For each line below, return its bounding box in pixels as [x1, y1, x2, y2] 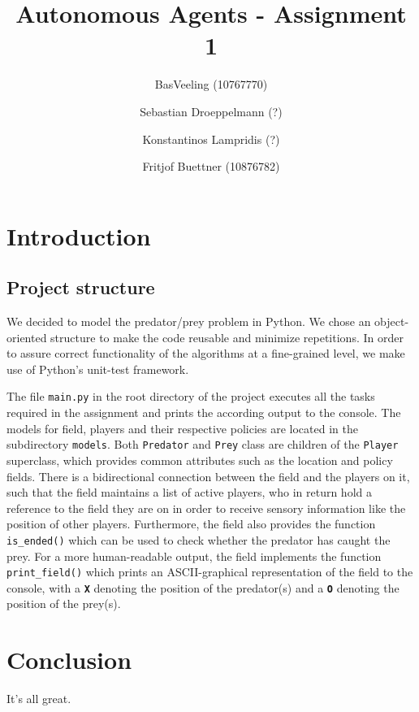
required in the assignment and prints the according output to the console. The [6, 404, 401, 421]
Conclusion [6, 643, 132, 676]
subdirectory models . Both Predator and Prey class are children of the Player [6, 436, 399, 453]
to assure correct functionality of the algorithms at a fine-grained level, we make [6, 345, 405, 362]
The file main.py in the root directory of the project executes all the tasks [6, 388, 375, 405]
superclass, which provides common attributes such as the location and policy [6, 451, 393, 468]
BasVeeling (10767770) [154, 76, 268, 93]
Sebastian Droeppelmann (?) [140, 102, 283, 119]
